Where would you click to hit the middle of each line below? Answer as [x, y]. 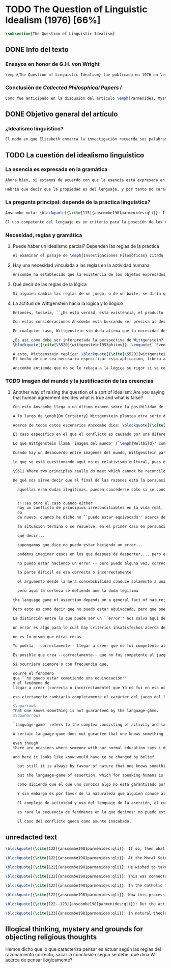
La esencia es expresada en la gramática [56, 169]
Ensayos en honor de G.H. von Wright [53, 64]
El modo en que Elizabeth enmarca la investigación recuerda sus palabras [86, 139]
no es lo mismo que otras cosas [47, 637]
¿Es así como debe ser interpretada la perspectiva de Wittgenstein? [88, 340]
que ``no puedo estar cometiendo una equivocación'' [70, 678]
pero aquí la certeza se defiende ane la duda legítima [78, 591]
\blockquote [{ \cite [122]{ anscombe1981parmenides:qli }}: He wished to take [86, 867]
